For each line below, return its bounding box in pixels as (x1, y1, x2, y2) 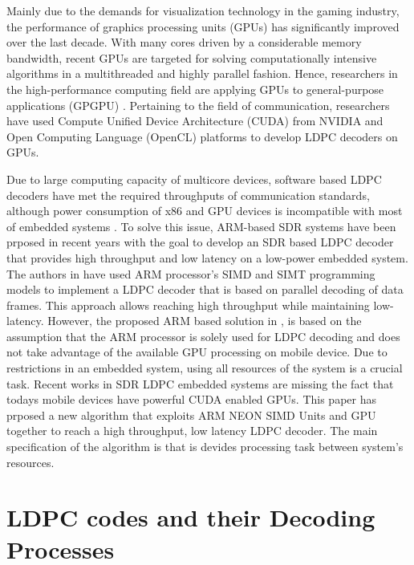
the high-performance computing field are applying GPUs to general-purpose (6, 80, 384, 97)
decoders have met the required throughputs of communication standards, (6, 186, 370, 203)
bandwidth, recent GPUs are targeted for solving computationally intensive (6, 49, 377, 66)
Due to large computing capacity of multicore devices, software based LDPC (6, 170, 382, 187)
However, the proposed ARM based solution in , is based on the (47, 312, 362, 329)
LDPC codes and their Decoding (6, 501, 375, 534)
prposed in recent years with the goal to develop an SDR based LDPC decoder (6, 234, 394, 250)
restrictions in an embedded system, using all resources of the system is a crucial (6, 360, 403, 376)
